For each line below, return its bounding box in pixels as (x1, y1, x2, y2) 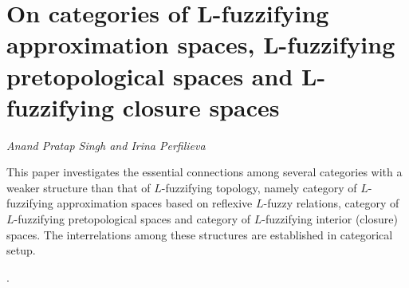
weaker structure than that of (6, 179, 151, 195)
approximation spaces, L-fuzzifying (6, 28, 395, 61)
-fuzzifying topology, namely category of (161, 179, 357, 195)
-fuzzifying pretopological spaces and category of (14, 211, 251, 227)
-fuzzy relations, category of (263, 195, 399, 211)
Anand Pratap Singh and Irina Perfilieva (6, 136, 206, 153)
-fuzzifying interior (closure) (262, 211, 398, 227)
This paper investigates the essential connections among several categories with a (6, 164, 403, 180)
